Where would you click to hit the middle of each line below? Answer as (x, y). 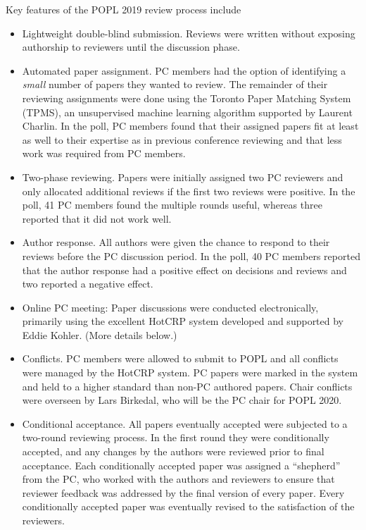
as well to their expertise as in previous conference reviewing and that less (182, 139)
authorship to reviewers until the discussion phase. (131, 47)
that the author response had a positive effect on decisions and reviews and (184, 270)
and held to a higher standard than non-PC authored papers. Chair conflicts (187, 386)
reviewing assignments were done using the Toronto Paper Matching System (187, 98)
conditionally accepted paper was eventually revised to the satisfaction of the (188, 506)
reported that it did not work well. (97, 218)
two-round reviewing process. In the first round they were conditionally (176, 437)
